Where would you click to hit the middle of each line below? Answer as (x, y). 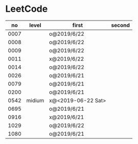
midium (35, 100)
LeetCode (26, 9)
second (120, 25)
